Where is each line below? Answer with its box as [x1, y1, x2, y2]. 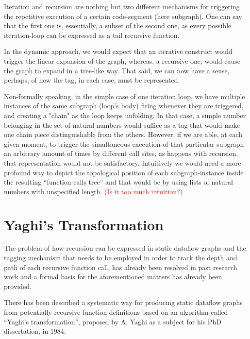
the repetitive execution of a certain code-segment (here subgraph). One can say [4, 11, 242, 21]
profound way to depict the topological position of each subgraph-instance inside [4, 167, 244, 177]
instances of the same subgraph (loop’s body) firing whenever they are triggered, [4, 101, 244, 111]
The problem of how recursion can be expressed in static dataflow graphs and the [4, 243, 246, 253]
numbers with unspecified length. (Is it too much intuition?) [4, 186, 183, 196]
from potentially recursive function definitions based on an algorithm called [4, 306, 228, 317]
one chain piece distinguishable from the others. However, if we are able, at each [4, 129, 243, 139]
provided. [4, 281, 32, 291]
